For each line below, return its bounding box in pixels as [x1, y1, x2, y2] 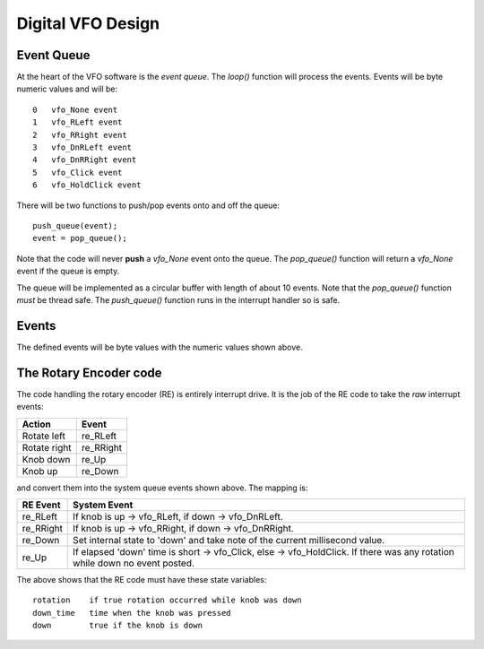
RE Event [22, 498, 62, 511]
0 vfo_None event [32, 104, 118, 115]
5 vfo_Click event [32, 167, 123, 177]
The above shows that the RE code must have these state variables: [16, 574, 267, 584]
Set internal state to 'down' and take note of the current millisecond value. [73, 533, 385, 546]
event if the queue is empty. [16, 265, 120, 277]
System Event [73, 498, 134, 511]
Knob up [22, 464, 58, 477]
